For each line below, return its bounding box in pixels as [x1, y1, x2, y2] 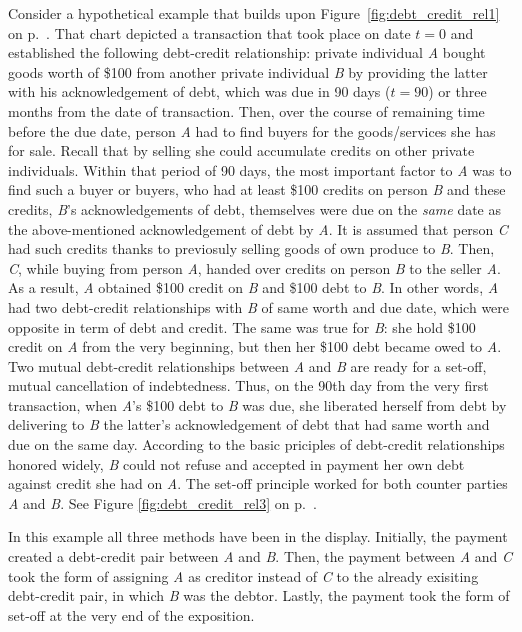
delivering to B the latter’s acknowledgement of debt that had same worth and [8, 414, 490, 435]
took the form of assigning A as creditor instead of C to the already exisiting [8, 565, 479, 586]
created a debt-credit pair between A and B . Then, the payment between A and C [8, 546, 512, 567]
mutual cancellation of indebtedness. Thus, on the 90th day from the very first [8, 375, 489, 396]
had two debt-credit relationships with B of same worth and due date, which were [8, 296, 510, 317]
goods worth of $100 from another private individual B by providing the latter [8, 61, 488, 82]
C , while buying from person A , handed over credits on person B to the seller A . [8, 257, 501, 278]
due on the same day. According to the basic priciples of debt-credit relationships [8, 434, 505, 455]
